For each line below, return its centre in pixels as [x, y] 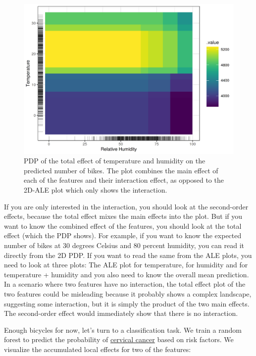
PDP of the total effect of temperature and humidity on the [115, 161]
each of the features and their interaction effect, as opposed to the [124, 180]
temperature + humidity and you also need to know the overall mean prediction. [127, 274]
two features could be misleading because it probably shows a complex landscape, [128, 293]
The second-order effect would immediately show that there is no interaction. [121, 313]
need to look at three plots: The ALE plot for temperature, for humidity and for [126, 265]
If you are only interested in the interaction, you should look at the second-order [126, 206]
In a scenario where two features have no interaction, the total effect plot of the [125, 284]
